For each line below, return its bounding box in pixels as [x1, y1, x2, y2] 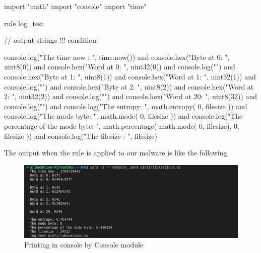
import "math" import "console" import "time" [4, 1, 147, 11]
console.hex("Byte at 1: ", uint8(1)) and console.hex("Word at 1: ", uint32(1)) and [4, 71, 256, 81]
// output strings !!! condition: [4, 35, 98, 45]
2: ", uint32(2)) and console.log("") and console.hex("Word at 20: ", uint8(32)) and [4, 91, 257, 102]
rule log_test [4, 18, 44, 28]
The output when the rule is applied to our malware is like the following [4, 147, 227, 158]
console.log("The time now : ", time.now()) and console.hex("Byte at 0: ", [4, 51, 230, 62]
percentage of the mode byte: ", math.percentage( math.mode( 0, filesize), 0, [4, 120, 239, 131]
